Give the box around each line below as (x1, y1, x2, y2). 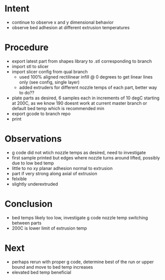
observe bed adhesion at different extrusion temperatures (11, 24, 130, 30)
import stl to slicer (11, 63, 49, 69)
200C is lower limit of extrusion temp (11, 225, 87, 231)
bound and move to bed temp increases (11, 264, 93, 270)
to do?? (19, 89, 35, 95)
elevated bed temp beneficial (11, 269, 72, 275)
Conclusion (4, 199, 53, 209)
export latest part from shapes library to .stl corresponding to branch (11, 58, 152, 64)
